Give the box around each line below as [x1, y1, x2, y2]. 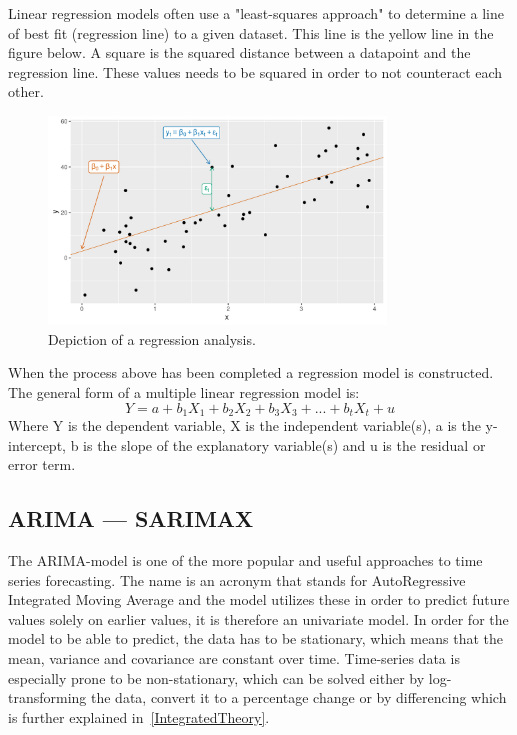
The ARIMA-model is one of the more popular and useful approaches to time [8, 550, 483, 571]
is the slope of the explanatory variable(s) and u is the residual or [83, 434, 486, 455]
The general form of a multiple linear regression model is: [8, 382, 360, 403]
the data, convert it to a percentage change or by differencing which [91, 687, 507, 708]
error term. [8, 454, 76, 475]
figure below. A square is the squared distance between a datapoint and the [8, 42, 471, 63]
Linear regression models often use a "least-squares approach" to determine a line [8, 3, 504, 23]
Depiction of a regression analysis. [48, 328, 256, 349]
